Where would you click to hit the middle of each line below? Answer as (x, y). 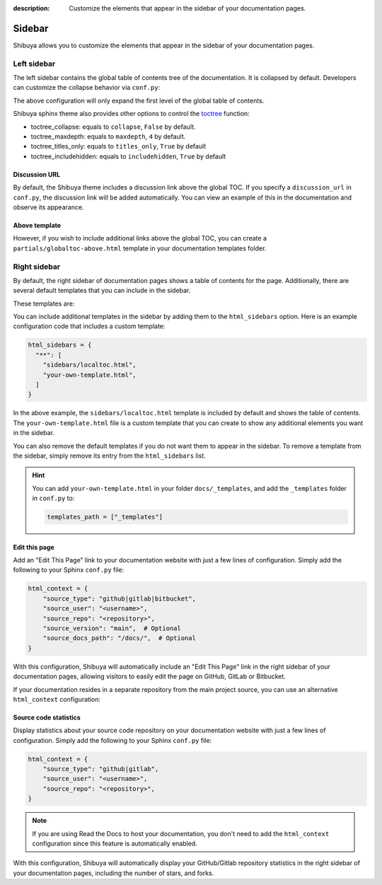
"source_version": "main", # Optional (112, 629)
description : (31, 8)
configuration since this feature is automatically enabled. (115, 844)
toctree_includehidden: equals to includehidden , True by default (128, 156)
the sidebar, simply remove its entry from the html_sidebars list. (110, 456)
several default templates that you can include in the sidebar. (102, 291)
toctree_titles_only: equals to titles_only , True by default (118, 146)
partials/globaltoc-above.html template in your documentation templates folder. (140, 248)
